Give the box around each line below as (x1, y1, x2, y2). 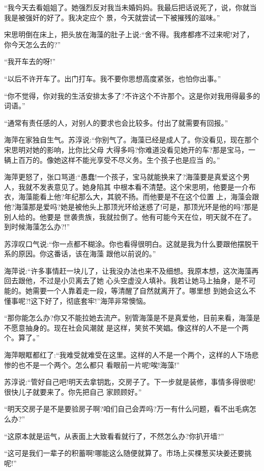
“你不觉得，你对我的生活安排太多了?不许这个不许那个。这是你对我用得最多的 (4, 90, 260, 101)
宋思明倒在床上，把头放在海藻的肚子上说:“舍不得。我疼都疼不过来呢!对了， (4, 29, 254, 40)
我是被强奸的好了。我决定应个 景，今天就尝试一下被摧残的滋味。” (4, 12, 220, 22)
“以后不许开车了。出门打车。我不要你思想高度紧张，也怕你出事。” (4, 73, 221, 83)
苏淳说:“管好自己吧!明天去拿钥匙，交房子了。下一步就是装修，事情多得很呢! (4, 376, 256, 387)
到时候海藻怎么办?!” (4, 221, 70, 232)
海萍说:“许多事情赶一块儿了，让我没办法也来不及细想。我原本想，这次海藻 (4, 265, 252, 276)
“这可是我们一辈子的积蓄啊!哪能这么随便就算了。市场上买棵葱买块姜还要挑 (4, 448, 252, 458)
